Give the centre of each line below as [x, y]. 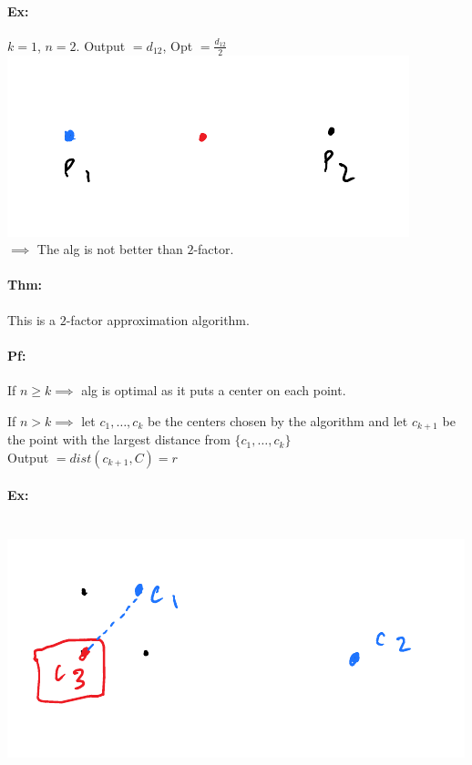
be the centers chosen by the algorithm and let [277, 420]
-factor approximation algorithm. [158, 319]
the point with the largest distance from [119, 439]
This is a [32, 319]
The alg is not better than [110, 249]
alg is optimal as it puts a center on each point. [214, 390]
